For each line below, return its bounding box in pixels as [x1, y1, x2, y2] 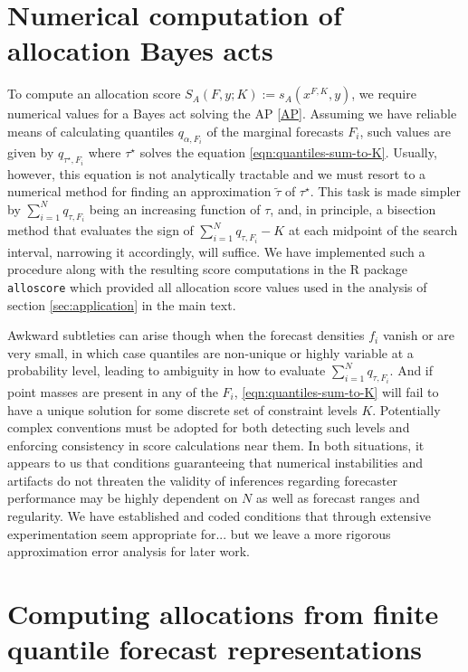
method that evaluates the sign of [7, 221, 194, 240]
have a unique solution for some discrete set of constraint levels [7, 400, 358, 419]
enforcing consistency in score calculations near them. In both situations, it [7, 435, 425, 454]
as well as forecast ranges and [256, 488, 420, 507]
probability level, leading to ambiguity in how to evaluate [7, 361, 326, 380]
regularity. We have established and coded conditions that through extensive [7, 506, 431, 525]
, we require [351, 84, 416, 103]
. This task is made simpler [310, 182, 462, 201]
